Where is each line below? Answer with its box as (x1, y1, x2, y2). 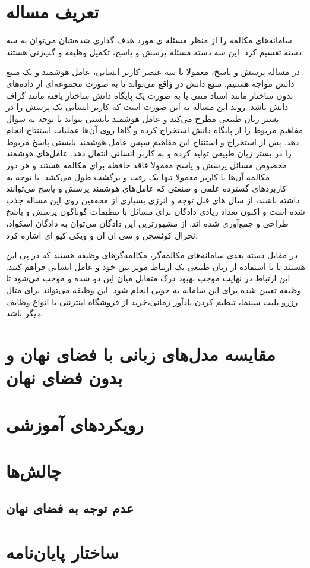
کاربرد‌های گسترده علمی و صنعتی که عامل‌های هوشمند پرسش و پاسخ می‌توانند (6, 182, 287, 194)
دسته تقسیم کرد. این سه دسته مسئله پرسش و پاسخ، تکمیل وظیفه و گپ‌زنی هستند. (6, 45, 304, 58)
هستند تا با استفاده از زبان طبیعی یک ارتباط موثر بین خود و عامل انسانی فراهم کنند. (6, 260, 305, 272)
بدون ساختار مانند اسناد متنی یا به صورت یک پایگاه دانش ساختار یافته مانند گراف (6, 89, 293, 101)
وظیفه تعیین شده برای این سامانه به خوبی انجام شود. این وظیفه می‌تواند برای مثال (6, 284, 302, 296)
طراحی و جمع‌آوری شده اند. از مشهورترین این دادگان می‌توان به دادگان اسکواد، (6, 217, 289, 230)
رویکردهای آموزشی (6, 412, 144, 436)
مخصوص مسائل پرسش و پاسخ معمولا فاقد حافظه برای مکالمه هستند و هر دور (6, 159, 287, 171)
